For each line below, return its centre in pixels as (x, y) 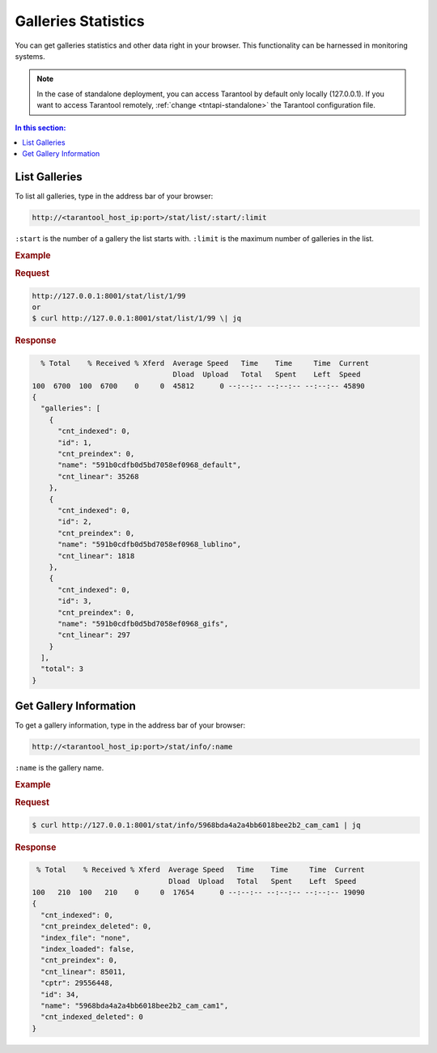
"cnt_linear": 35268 (98, 476)
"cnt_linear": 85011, (84, 972)
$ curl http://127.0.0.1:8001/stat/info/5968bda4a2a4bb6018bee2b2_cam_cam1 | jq (196, 825)
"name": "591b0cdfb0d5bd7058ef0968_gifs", (143, 624)
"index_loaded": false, (88, 949)
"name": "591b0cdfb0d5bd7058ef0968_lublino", (150, 545)
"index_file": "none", (86, 938)
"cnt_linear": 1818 (96, 556)
